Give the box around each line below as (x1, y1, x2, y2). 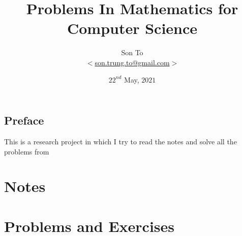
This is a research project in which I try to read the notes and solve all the (4, 136, 237, 146)
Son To (121, 47, 143, 58)
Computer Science (67, 18, 198, 38)
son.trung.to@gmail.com (95, 57, 170, 67)
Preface (4, 112, 44, 128)
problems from (4, 146, 49, 156)
